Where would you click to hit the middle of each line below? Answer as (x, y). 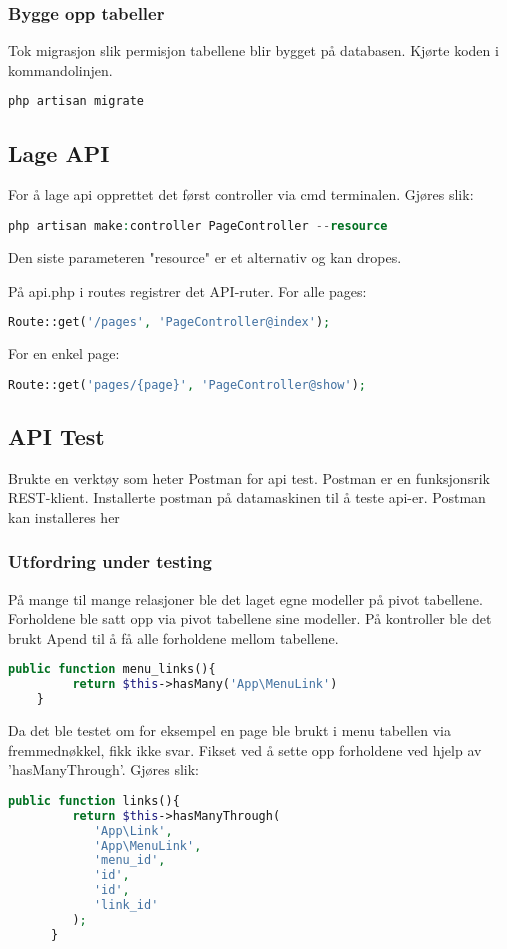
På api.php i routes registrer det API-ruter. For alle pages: (187, 290)
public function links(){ (94, 800)
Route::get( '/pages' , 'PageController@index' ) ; (169, 322)
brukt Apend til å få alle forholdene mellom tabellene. (173, 637)
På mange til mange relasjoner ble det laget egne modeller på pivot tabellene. (245, 598)
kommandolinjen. (60, 69)
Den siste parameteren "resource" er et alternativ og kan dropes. (205, 256)
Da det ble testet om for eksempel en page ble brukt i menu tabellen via (229, 730)
